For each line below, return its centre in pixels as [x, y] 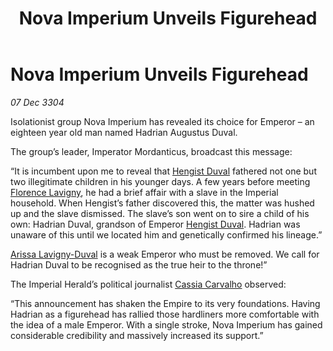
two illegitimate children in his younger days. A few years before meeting [160, 181]
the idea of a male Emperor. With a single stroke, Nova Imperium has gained [166, 324]
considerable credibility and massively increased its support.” [137, 335]
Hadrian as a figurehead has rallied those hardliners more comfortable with [165, 314]
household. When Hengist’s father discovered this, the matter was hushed [162, 203]
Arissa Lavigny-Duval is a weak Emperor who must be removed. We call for [165, 254]
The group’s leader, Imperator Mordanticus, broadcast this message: [151, 151]
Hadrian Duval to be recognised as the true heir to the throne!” [139, 264]
